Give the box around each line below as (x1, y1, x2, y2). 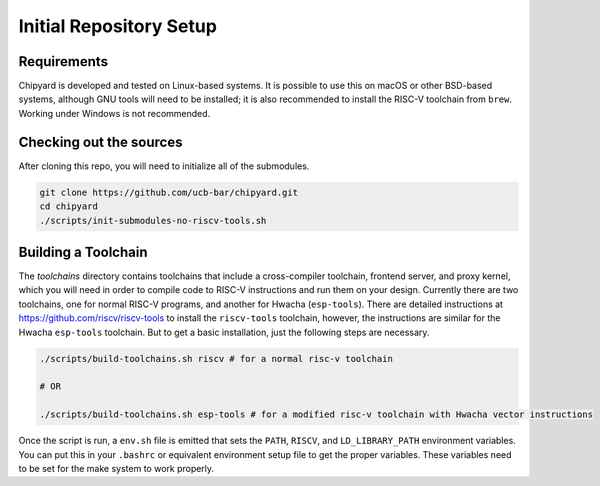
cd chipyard (39, 201, 99, 212)
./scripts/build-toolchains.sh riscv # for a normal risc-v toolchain (39, 353, 394, 364)
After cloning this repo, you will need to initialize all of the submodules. (18, 160, 310, 172)
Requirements (18, 53, 109, 70)
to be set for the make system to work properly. (18, 462, 215, 474)
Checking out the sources (18, 133, 183, 150)
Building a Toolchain (18, 243, 148, 260)
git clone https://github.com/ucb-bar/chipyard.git (39, 186, 299, 198)
